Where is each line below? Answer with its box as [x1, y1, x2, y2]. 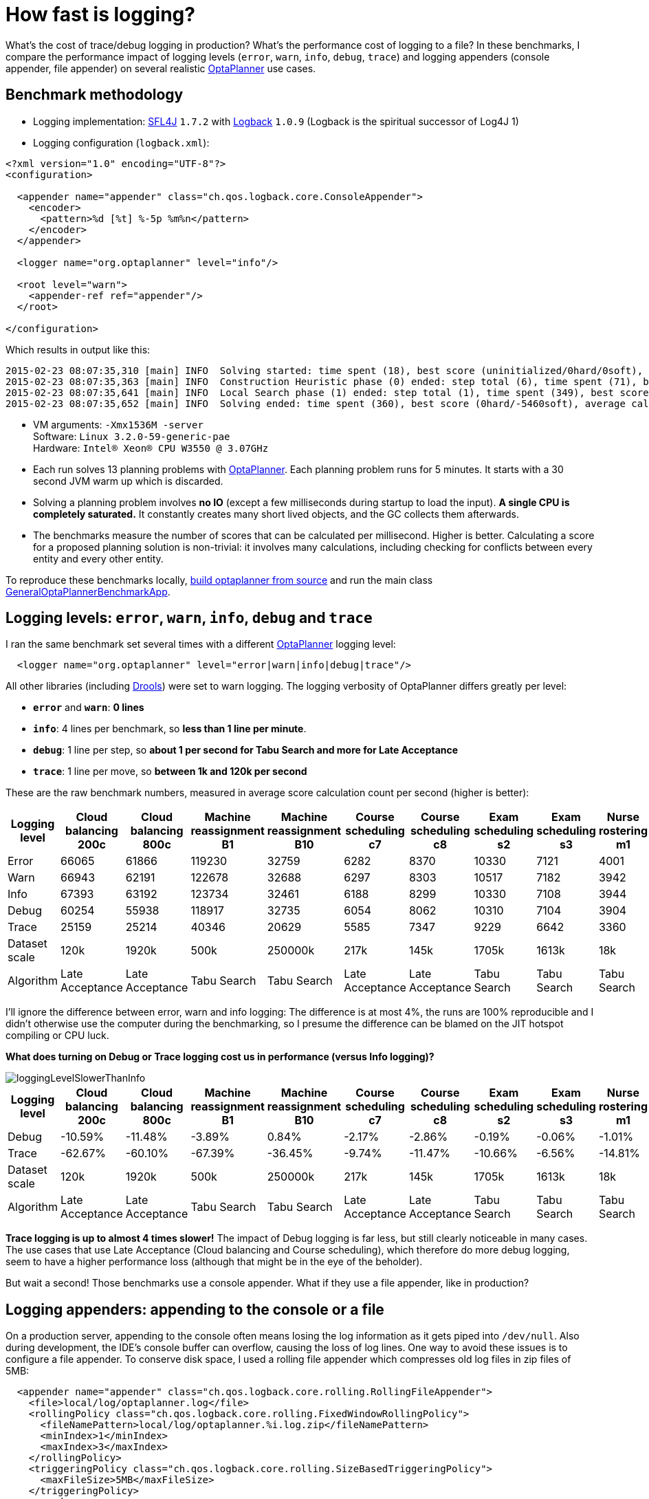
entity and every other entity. [33, 552, 164, 565]
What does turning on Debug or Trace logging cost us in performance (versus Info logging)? [5, 1051, 434, 1063]
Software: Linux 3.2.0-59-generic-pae [33, 430, 230, 442]
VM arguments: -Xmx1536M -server [33, 418, 203, 430]
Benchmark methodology [5, 86, 184, 104]
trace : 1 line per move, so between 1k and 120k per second [33, 765, 307, 778]
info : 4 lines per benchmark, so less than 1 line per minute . [33, 723, 307, 735]
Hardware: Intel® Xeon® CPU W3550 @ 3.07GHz [33, 441, 269, 454]
